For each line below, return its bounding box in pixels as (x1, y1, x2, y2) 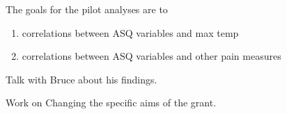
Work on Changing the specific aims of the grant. (6, 95, 217, 110)
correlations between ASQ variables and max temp (22, 25, 239, 40)
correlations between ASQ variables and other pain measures (22, 49, 281, 63)
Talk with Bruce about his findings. (6, 72, 157, 86)
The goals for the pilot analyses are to (6, 2, 168, 16)
